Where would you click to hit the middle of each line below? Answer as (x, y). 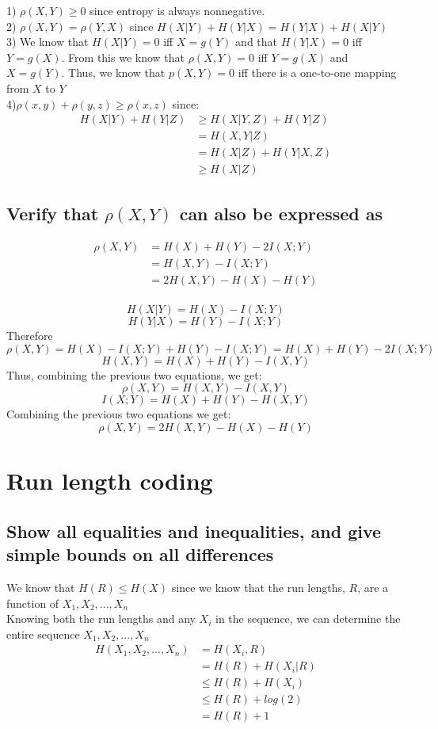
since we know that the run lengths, (258, 587)
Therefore (30, 336)
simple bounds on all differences (140, 554)
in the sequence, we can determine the (308, 618)
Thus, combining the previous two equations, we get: (134, 374)
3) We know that (48, 42)
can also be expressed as (281, 213)
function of (33, 603)
